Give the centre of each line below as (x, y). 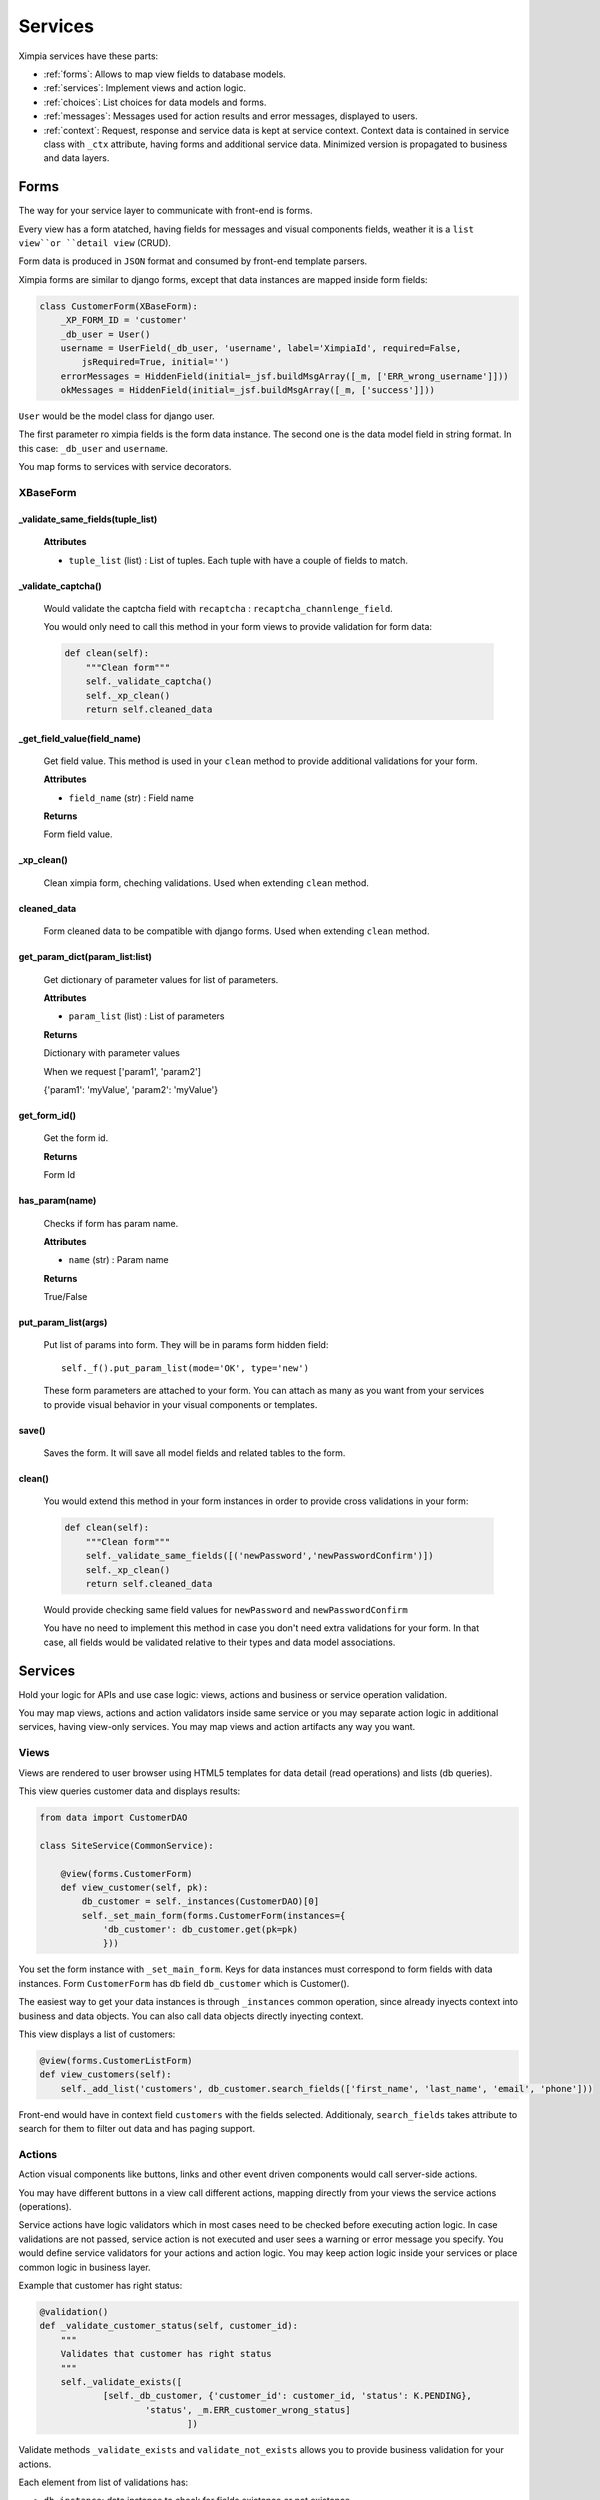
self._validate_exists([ (121, 2381)
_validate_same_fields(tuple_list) (88, 519)
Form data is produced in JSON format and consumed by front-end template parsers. (193, 261)
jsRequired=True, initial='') (155, 362)
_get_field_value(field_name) (80, 738)
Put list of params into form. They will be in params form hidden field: (186, 1345)
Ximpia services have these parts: (88, 56)
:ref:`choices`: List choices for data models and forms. (155, 102)
